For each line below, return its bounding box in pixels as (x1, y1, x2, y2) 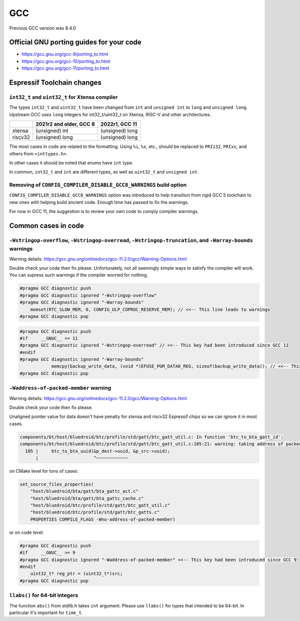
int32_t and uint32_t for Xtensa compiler (9, 94, 118, 101)
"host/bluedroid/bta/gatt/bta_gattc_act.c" (30, 489, 138, 494)
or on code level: (9, 529, 44, 535)
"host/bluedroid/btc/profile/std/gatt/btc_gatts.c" (30, 509, 160, 515)
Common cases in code (9, 222, 84, 230)
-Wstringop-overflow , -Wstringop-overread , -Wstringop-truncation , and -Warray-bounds (9, 237, 253, 244)
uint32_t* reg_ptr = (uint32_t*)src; (30, 571, 123, 576)
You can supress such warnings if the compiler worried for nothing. (9, 272, 148, 278)
